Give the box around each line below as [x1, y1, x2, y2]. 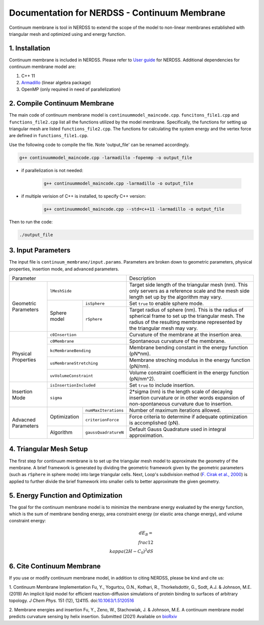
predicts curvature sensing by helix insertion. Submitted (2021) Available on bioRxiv [9, 614, 177, 620]
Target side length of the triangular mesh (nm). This [129, 282, 248, 288]
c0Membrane [49, 338, 74, 344]
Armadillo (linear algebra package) [21, 80, 91, 86]
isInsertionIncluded [49, 383, 96, 388]
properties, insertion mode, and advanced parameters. [9, 266, 119, 272]
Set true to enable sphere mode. [129, 300, 204, 307]
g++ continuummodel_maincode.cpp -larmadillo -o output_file [44, 180, 194, 186]
